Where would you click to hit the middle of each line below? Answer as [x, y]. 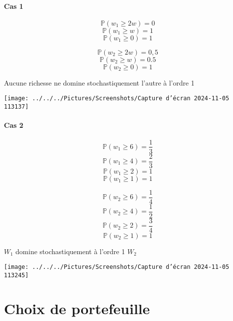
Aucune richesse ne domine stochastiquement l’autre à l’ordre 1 [99, 82]
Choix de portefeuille [77, 308]
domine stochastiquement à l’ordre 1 [70, 251]
